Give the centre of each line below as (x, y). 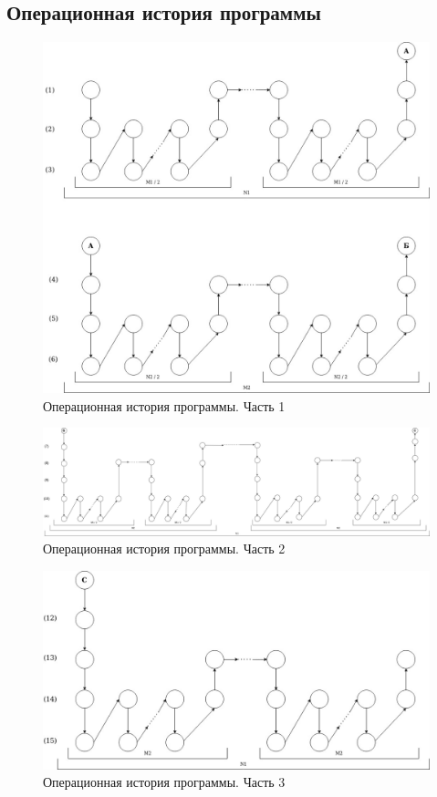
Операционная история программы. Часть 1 (164, 405)
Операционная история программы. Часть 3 (164, 782)
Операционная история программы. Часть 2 (164, 549)
